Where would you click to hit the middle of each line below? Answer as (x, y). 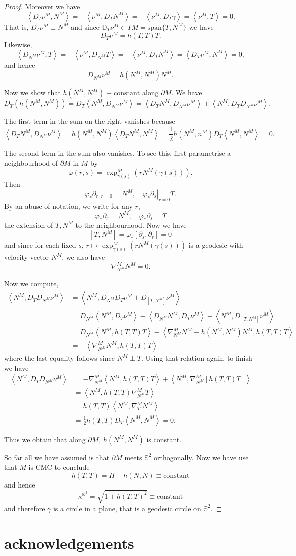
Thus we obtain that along (45, 439)
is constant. (164, 439)
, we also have (83, 257)
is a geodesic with (216, 245)
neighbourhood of (31, 162)
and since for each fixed (40, 245)
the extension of (29, 224)
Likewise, (18, 45)
